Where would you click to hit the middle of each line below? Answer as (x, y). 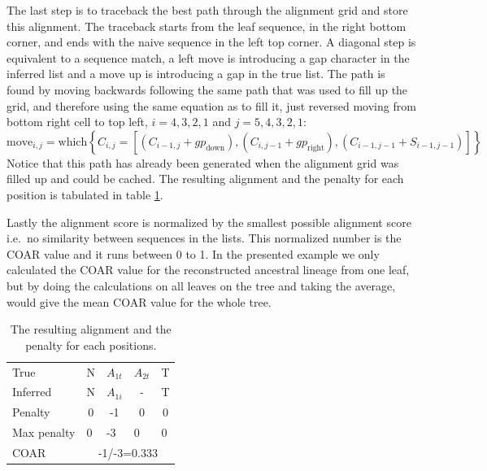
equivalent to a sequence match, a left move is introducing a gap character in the (208, 57)
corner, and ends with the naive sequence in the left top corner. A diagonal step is (211, 42)
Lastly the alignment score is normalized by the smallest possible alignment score (209, 222)
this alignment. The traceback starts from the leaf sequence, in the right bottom (207, 26)
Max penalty (44, 432)
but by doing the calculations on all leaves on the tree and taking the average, (201, 285)
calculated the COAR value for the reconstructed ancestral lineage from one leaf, (208, 270)
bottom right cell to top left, (77, 122)
